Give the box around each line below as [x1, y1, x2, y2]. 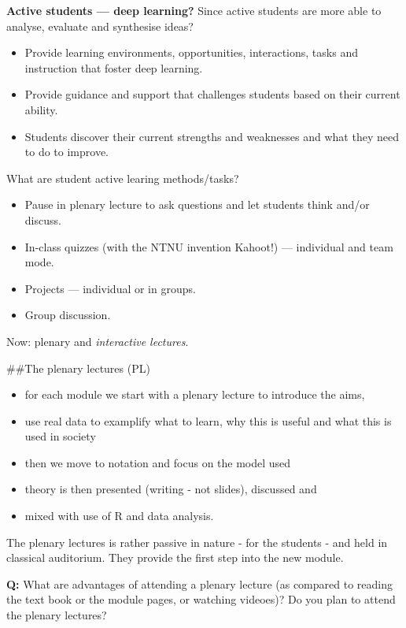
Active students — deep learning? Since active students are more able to [6, 2, 382, 18]
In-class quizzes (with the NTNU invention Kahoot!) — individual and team [24, 238, 393, 255]
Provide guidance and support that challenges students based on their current [24, 86, 400, 102]
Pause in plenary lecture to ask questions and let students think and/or [24, 196, 370, 213]
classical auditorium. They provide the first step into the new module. [6, 549, 344, 566]
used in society [24, 428, 96, 444]
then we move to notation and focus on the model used [24, 454, 291, 470]
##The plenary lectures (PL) [6, 359, 150, 376]
